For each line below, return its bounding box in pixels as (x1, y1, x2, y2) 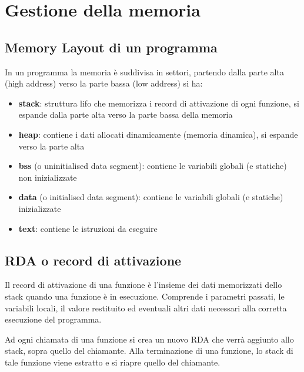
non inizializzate (18, 171, 77, 183)
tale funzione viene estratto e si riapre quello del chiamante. (5, 356, 221, 368)
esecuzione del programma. (5, 313, 102, 325)
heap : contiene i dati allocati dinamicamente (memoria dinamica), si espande (18, 128, 298, 140)
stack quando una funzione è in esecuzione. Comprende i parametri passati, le (5, 290, 285, 302)
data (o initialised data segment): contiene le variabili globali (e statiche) (18, 191, 283, 203)
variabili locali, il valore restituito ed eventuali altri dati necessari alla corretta (5, 301, 287, 314)
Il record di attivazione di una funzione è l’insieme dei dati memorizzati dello (5, 278, 282, 291)
